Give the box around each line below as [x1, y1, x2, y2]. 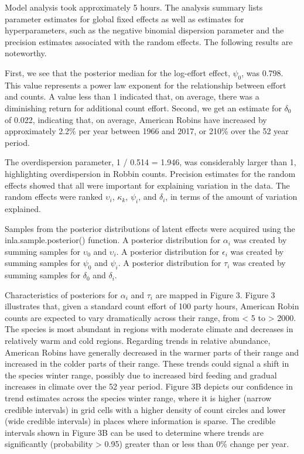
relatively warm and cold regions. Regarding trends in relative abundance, [5, 334, 271, 347]
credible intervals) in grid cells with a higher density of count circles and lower [5, 403, 286, 415]
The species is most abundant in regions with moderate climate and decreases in [5, 323, 293, 335]
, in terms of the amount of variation [165, 190, 298, 203]
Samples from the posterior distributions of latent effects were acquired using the [5, 222, 295, 234]
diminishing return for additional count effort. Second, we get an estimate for [5, 101, 282, 114]
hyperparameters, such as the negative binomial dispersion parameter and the [5, 24, 284, 36]
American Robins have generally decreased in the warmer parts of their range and [5, 346, 299, 358]
